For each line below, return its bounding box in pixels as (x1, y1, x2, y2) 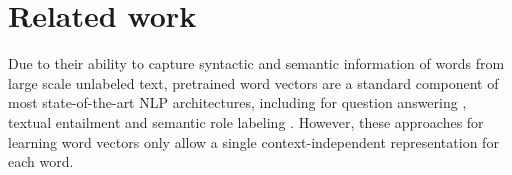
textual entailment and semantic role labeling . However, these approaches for (8, 111, 484, 132)
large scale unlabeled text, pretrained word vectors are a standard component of (8, 72, 499, 93)
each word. (8, 151, 74, 172)
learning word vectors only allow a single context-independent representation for (8, 131, 499, 152)
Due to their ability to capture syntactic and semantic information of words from (8, 53, 505, 74)
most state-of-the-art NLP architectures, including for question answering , (8, 92, 467, 113)
